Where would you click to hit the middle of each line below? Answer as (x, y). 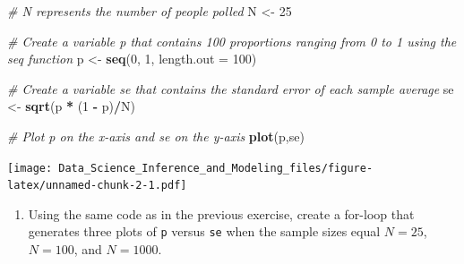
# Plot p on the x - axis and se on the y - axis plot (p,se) (156, 136)
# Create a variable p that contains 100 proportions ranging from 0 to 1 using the (232, 41)
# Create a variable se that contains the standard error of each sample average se (231, 88)
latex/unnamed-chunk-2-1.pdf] (97, 186)
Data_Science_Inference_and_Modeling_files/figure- (216, 168)
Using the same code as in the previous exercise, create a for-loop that (221, 213)
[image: (30, 168)
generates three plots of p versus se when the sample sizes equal (204, 231)
